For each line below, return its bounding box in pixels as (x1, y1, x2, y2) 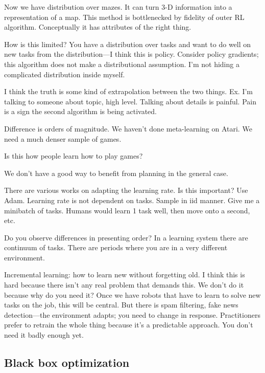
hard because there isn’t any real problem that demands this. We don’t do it (4, 279, 244, 290)
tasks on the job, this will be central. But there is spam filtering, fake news (4, 299, 238, 310)
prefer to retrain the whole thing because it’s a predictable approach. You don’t (4, 319, 253, 330)
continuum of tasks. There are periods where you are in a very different (4, 242, 228, 253)
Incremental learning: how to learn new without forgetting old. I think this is (4, 269, 245, 280)
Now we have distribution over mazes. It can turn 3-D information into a (4, 2, 232, 12)
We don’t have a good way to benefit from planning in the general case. (4, 167, 228, 178)
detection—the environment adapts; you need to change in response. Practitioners (4, 309, 260, 320)
